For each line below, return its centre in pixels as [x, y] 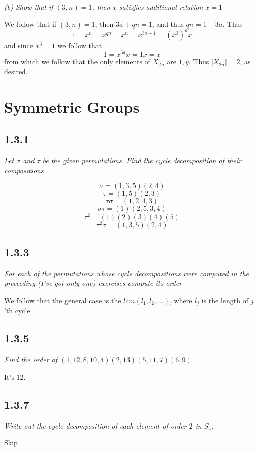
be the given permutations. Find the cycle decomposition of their [142, 160]
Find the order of [31, 360]
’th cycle [17, 311]
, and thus [168, 24]
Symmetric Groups [72, 106]
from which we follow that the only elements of [77, 61]
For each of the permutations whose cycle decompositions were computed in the [126, 273]
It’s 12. [15, 376]
